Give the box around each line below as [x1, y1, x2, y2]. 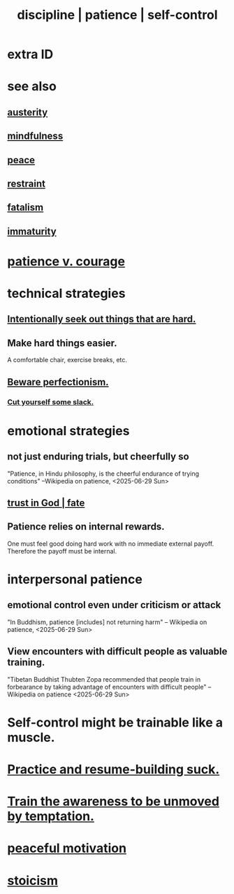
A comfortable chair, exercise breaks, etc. [7, 356, 128, 364]
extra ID [7, 46, 54, 62]
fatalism [7, 202, 44, 214]
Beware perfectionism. [7, 376, 110, 388]
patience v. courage [7, 253, 126, 269]
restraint [7, 177, 45, 189]
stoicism [7, 872, 58, 888]
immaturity [7, 225, 57, 238]
